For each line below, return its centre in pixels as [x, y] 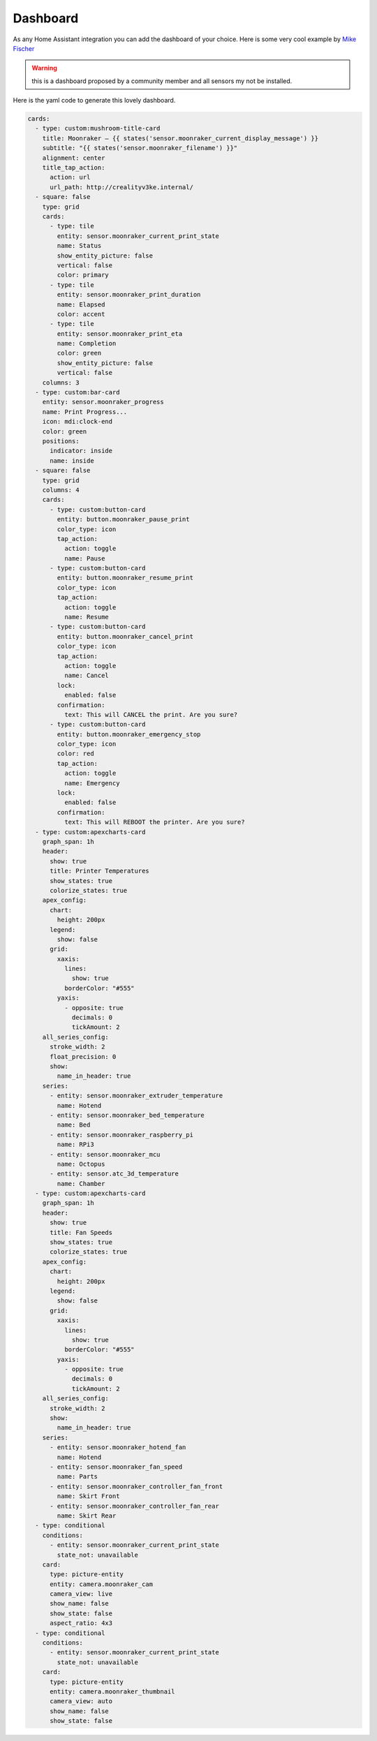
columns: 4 [61, 490]
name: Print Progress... [85, 412]
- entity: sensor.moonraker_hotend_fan [118, 1447]
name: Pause [84, 558]
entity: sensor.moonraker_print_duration [129, 295]
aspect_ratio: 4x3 [81, 1623]
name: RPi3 [75, 1144]
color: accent [81, 314]
